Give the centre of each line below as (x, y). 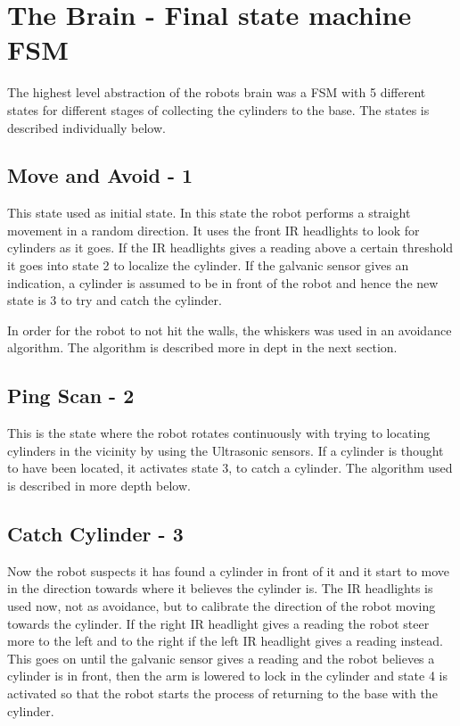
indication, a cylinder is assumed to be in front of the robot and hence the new (223, 282)
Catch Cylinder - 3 (95, 534)
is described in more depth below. (99, 486)
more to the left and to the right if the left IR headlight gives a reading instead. (225, 641)
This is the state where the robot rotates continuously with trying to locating (219, 433)
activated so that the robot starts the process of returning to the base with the (222, 693)
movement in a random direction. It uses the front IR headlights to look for (214, 230)
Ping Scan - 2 (71, 396)
